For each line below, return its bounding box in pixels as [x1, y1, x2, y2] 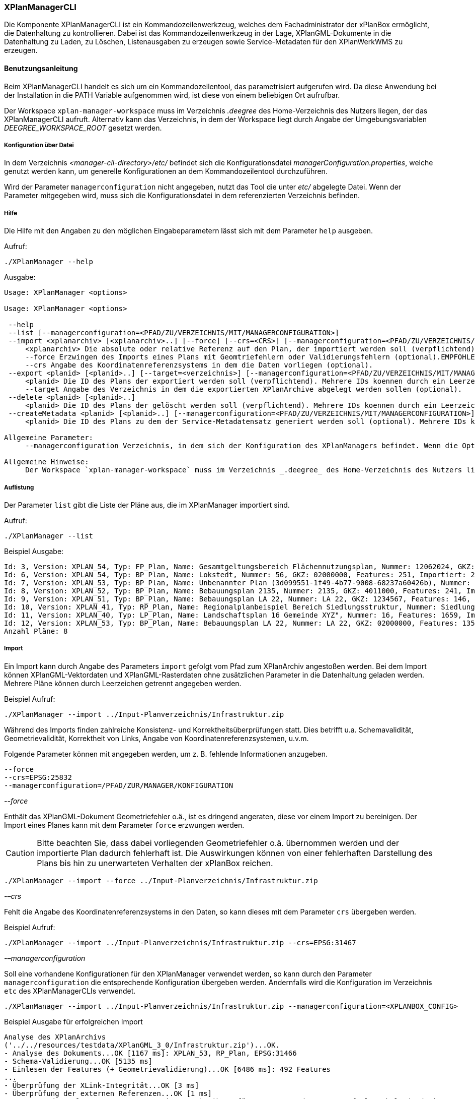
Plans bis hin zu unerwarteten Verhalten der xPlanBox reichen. [37, 858, 273, 868]
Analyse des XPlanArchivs [4, 1032, 106, 1041]
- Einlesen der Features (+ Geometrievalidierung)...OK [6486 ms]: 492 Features [4, 1065, 331, 1073]
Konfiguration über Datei [4, 141, 74, 149]
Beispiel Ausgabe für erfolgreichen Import [4, 1017, 143, 1026]
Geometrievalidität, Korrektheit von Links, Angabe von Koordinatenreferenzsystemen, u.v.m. [4, 734, 309, 743]
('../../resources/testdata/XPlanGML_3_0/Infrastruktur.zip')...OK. [4, 1041, 280, 1049]
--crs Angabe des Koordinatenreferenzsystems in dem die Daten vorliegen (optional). [25, 361, 373, 370]
